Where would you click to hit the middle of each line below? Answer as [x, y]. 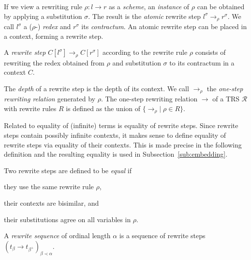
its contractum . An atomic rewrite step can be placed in [164, 26]
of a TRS [226, 99]
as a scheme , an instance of [149, 6]
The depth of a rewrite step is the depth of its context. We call [96, 88]
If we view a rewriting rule [43, 6]
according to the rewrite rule [145, 52]
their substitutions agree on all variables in [67, 219]
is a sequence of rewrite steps [162, 236]
